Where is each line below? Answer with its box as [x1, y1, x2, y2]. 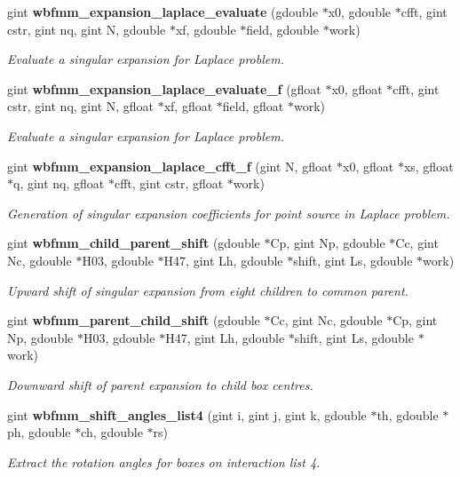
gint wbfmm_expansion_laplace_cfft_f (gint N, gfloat [7, 156, 333, 175]
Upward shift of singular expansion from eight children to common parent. [7, 281, 408, 299]
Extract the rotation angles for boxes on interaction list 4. [7, 452, 321, 471]
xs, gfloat [403, 156, 454, 175]
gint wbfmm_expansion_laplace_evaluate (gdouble [7, 3, 318, 20]
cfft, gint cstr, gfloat [114, 174, 224, 193]
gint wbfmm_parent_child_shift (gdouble [7, 311, 260, 330]
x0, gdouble [328, 3, 392, 20]
